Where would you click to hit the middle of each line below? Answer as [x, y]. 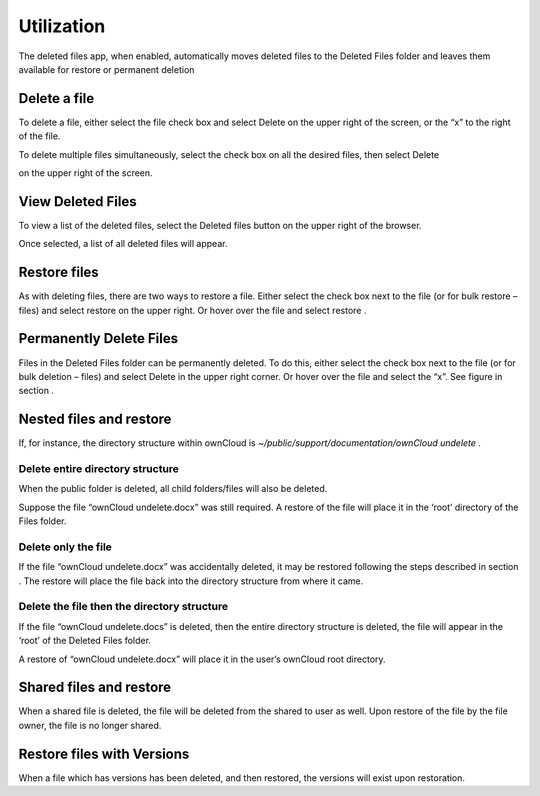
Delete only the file [65, 547]
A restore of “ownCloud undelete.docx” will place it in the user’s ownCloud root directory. [202, 659]
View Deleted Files [77, 201]
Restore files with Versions [104, 753]
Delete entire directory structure [99, 468]
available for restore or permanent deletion [106, 69]
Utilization [62, 26]
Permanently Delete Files [98, 338]
